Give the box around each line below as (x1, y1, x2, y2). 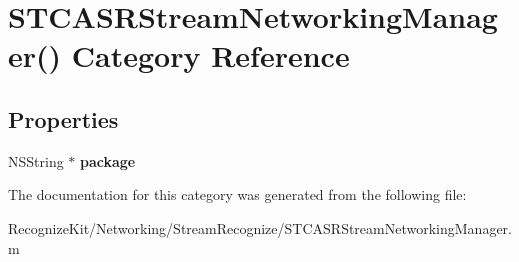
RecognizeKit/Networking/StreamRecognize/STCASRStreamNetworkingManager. (8, 217, 512, 238)
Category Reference (71, 35, 350, 76)
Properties (8, 103, 119, 134)
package (80, 150, 136, 171)
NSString (8, 150, 64, 171)
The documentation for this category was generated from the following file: (8, 184, 467, 205)
